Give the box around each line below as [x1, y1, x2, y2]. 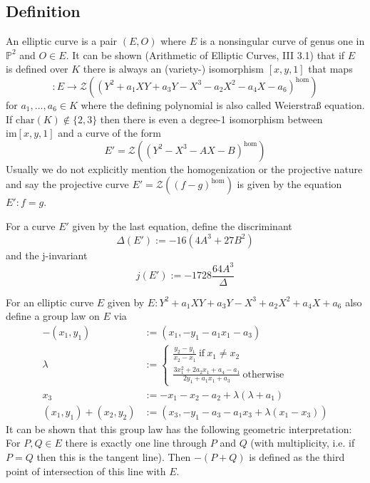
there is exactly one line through [65, 435, 207, 450]
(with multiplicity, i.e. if [250, 435, 355, 450]
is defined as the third [249, 449, 345, 464]
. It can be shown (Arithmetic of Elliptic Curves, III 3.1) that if [66, 47, 345, 62]
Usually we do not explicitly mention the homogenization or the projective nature [6, 161, 363, 176]
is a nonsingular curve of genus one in [200, 33, 365, 48]
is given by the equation [237, 177, 342, 192]
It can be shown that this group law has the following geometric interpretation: [6, 421, 352, 436]
